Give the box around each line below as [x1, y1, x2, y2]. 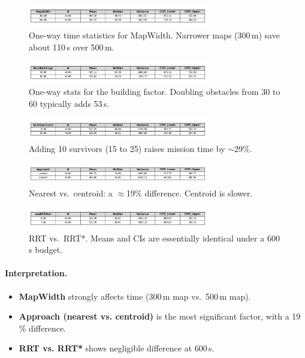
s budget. [29, 243, 63, 256]
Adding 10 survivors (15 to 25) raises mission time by [29, 142, 225, 154]
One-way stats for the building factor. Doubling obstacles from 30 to [29, 85, 280, 98]
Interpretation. [5, 267, 68, 279]
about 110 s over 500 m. [29, 40, 114, 53]
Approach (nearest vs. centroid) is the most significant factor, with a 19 [19, 310, 301, 323]
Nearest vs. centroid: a [29, 186, 113, 199]
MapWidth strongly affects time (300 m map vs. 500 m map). [19, 290, 251, 302]
